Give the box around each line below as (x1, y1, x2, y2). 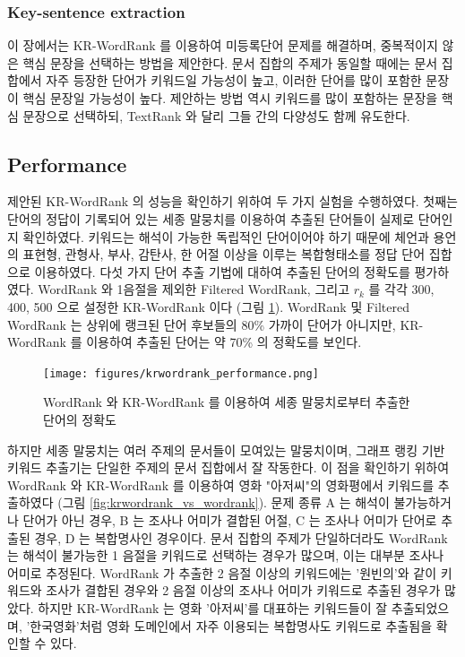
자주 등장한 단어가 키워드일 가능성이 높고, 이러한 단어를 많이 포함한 (46, 71, 422, 90)
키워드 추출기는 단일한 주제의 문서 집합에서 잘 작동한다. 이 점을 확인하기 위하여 (7, 458, 450, 477)
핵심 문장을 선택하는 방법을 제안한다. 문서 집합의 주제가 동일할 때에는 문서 (22, 53, 438, 72)
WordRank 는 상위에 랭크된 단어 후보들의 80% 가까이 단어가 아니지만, (7, 315, 396, 333)
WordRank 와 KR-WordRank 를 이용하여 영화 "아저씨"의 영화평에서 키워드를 (7, 475, 435, 494)
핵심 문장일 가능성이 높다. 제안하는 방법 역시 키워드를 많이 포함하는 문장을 (22, 89, 438, 107)
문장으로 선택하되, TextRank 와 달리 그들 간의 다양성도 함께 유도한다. (22, 106, 410, 125)
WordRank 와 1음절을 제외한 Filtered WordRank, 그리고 (38, 280, 350, 298)
